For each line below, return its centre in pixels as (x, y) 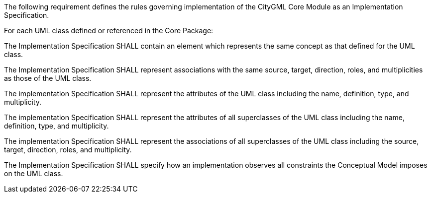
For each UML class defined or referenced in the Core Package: (109, 31)
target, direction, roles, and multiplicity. (68, 150)
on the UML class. (34, 173)
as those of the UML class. (48, 78)
